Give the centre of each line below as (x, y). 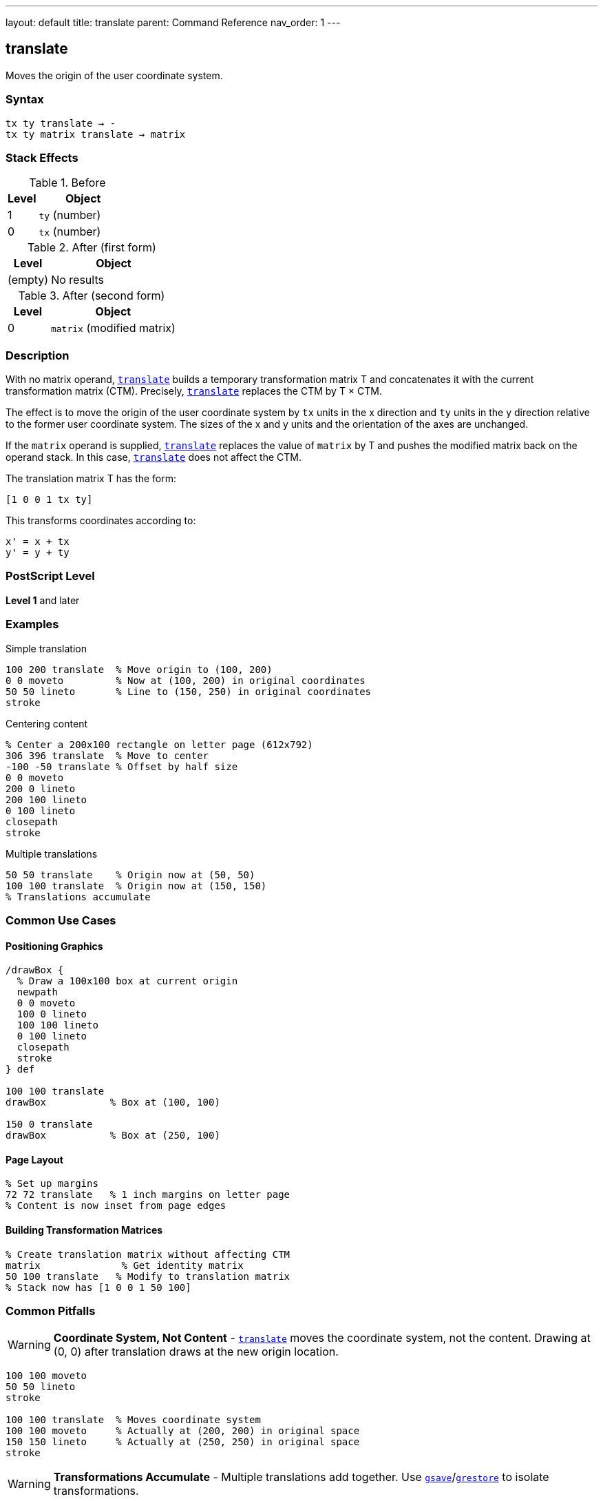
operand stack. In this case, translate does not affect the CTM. (154, 457)
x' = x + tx (38, 542)
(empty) (28, 280)
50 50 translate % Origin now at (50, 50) (130, 874)
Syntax (25, 100)
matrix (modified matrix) (113, 328)
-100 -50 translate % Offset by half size (122, 766)
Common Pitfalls (51, 1311)
